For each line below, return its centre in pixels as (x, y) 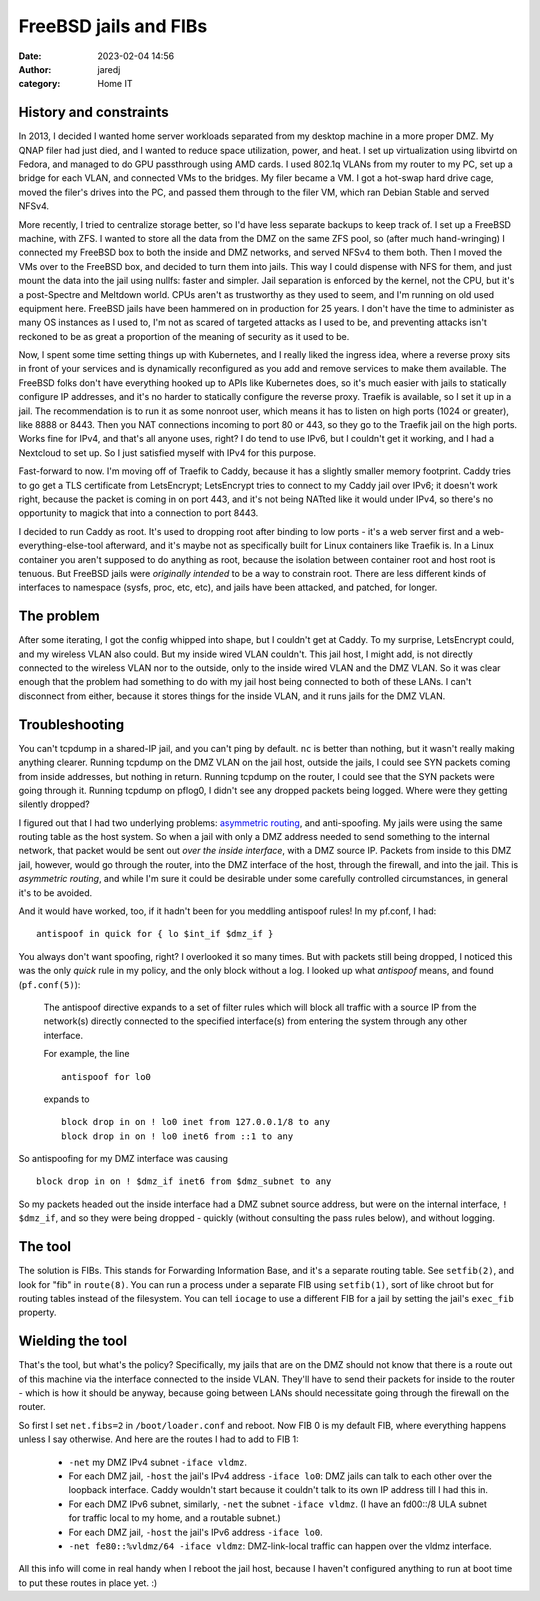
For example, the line (86, 1054)
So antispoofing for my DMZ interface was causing (123, 1159)
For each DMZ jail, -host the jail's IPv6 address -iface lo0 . (196, 1532)
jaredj (109, 69)
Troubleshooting (71, 724)
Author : (35, 69)
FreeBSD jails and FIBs (113, 26)
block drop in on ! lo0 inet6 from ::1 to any (177, 1136)
